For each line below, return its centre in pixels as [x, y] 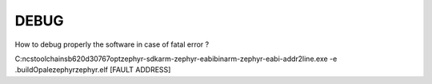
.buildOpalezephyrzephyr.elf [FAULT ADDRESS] [93, 70]
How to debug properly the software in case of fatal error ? [112, 44]
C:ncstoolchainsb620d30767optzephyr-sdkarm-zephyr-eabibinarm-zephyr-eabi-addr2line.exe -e [176, 59]
